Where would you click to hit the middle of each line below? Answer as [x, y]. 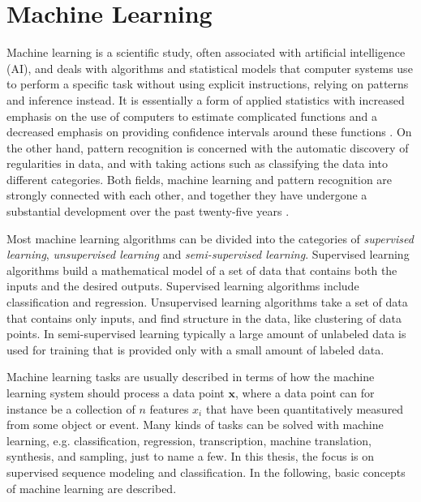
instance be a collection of [71, 408]
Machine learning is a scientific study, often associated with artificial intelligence [206, 52]
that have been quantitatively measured [305, 408]
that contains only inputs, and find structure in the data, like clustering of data [204, 318]
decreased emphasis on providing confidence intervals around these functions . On [209, 132]
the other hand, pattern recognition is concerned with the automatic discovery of [208, 147]
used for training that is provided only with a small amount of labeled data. [195, 349]
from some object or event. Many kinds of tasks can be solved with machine [195, 425]
